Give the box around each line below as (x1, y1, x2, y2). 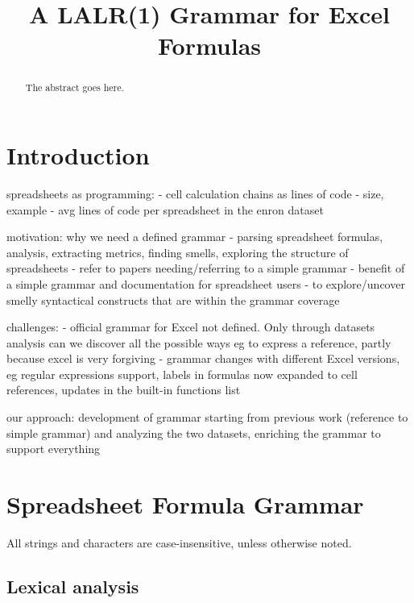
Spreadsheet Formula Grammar (6, 488, 364, 521)
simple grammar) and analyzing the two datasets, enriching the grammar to (6, 424, 381, 441)
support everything (6, 440, 101, 457)
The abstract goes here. (25, 81, 124, 94)
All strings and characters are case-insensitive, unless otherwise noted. (6, 534, 352, 551)
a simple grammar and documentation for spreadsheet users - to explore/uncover (6, 275, 405, 292)
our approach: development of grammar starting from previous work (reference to (6, 409, 408, 426)
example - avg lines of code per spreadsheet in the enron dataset (6, 201, 324, 218)
